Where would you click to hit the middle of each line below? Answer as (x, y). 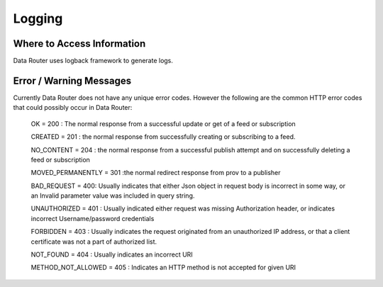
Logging (38, 18)
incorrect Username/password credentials (93, 218)
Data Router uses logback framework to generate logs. (93, 61)
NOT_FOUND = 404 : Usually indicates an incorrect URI (112, 254)
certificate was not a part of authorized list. (94, 242)
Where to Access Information (79, 44)
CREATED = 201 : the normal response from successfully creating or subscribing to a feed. (163, 137)
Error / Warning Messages (72, 80)
